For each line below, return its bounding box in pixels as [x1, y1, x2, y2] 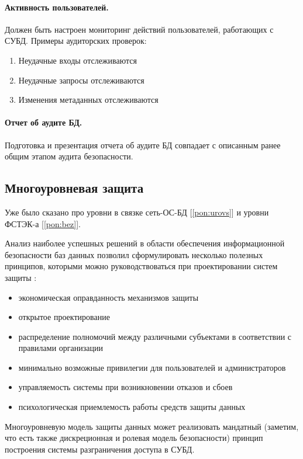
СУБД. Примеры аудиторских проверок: [5, 34, 147, 47]
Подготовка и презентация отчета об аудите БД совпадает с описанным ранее [5, 138, 281, 151]
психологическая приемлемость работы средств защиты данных [18, 401, 246, 413]
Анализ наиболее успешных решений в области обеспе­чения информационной [5, 237, 285, 249]
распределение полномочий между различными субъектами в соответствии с [18, 330, 292, 342]
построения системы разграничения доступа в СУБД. [5, 443, 195, 455]
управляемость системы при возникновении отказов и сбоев [18, 381, 233, 393]
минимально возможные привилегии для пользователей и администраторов [18, 361, 286, 373]
